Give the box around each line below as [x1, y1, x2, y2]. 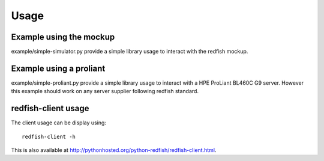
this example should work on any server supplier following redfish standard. [11, 88, 199, 95]
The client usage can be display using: [11, 119, 106, 126]
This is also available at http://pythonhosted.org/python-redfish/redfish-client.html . [11, 147, 217, 154]
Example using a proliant [11, 63, 106, 73]
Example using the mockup [11, 32, 115, 42]
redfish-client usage [11, 103, 89, 114]
